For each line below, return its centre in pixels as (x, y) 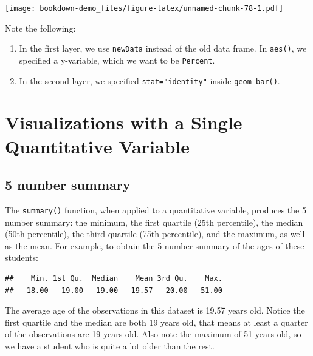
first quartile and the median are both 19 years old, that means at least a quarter (156, 322)
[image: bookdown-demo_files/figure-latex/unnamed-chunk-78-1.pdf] (144, 8)
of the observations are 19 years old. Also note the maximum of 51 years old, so (153, 334)
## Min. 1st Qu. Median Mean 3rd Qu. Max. (114, 279)
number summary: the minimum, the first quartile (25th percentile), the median (154, 222)
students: (22, 257)
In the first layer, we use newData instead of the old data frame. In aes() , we (163, 48)
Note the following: (40, 28)
